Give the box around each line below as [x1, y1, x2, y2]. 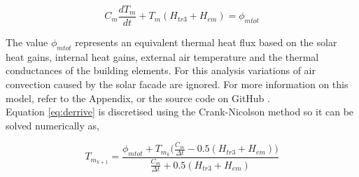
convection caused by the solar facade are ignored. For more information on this [6, 77, 349, 92]
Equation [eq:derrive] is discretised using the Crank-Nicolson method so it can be [6, 104, 354, 119]
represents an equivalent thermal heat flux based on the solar [75, 35, 337, 50]
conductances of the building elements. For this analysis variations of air [6, 63, 316, 78]
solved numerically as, [6, 118, 99, 132]
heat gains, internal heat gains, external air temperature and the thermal [6, 49, 319, 64]
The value [6, 35, 48, 50]
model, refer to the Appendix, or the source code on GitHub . [6, 90, 270, 105]
